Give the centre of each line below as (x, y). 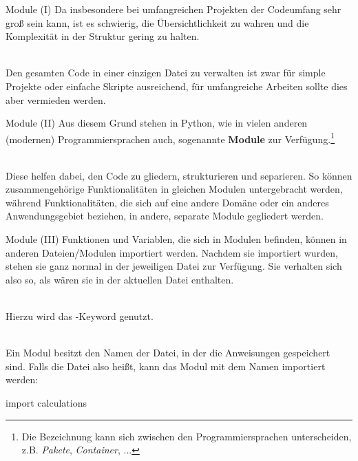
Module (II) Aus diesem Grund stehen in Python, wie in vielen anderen (157, 123)
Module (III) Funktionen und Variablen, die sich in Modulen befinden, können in (176, 238)
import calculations (46, 402)
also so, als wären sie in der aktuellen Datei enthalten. (120, 279)
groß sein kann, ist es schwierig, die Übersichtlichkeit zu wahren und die (157, 22)
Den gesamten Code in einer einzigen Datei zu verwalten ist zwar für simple (166, 73)
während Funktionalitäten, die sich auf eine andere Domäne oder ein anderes (167, 202)
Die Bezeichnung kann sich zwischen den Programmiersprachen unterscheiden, (187, 436)
